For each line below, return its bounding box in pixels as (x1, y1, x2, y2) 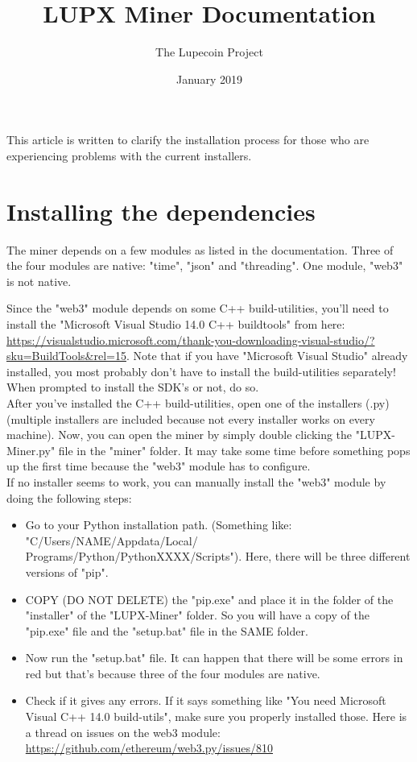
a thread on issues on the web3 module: (25, 723, 221, 740)
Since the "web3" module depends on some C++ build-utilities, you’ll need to (6, 300, 389, 317)
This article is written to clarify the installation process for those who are (6, 131, 370, 148)
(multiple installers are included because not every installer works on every (6, 410, 375, 427)
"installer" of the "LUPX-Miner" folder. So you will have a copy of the (25, 607, 370, 623)
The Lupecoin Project (155, 43, 263, 60)
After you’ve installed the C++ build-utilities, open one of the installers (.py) (6, 394, 390, 411)
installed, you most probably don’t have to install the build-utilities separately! (6, 362, 396, 379)
